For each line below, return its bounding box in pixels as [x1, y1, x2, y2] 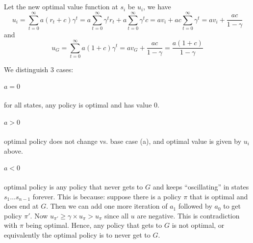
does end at [4, 201, 39, 211]
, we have [143, 1, 171, 12]
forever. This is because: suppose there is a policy [32, 191, 181, 201]
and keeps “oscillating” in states [152, 182, 249, 192]
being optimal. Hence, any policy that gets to [25, 220, 162, 230]
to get [223, 201, 241, 211]
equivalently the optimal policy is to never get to [4, 230, 151, 240]
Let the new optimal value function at [4, 1, 118, 12]
